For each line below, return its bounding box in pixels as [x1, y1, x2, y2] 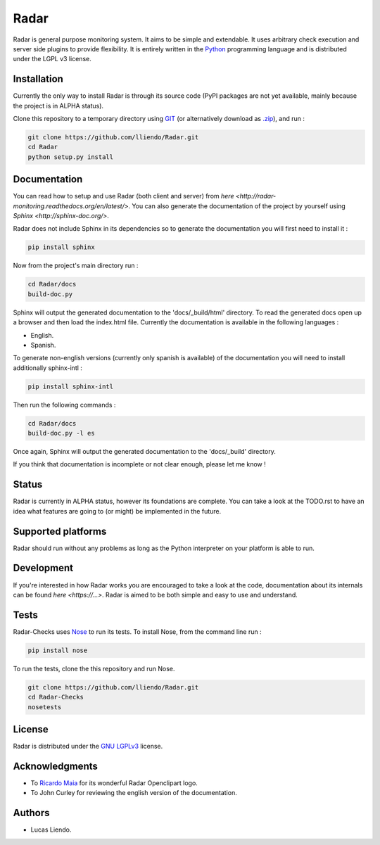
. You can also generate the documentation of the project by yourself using [127, 201, 346, 210]
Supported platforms [13, 525, 107, 538]
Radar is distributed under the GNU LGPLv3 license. [13, 742, 163, 751]
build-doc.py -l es [27, 429, 95, 438]
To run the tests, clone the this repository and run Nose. [13, 664, 175, 673]
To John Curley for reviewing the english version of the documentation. [30, 789, 237, 797]
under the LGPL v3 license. [13, 55, 91, 63]
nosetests [27, 703, 62, 711]
